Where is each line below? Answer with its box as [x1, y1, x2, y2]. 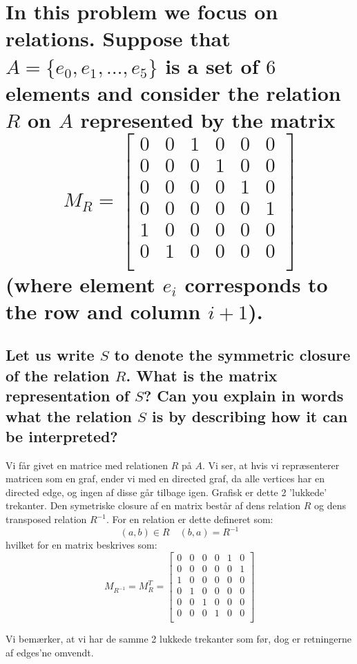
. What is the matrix [126, 364, 278, 386]
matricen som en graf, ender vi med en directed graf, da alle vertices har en [6, 471, 325, 486]
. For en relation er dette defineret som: [106, 512, 273, 527]
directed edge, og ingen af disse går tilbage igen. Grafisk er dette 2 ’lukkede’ [6, 484, 327, 499]
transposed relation [6, 512, 87, 527]
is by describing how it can [151, 405, 348, 426]
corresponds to [184, 269, 328, 298]
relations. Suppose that [6, 24, 231, 53]
